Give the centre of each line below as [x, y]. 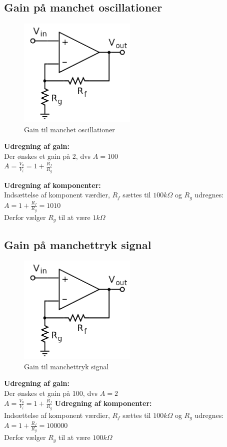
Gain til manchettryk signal [66, 366]
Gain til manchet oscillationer [69, 129]
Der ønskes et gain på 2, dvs [47, 156]
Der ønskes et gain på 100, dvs [51, 393]
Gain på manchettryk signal [78, 244]
